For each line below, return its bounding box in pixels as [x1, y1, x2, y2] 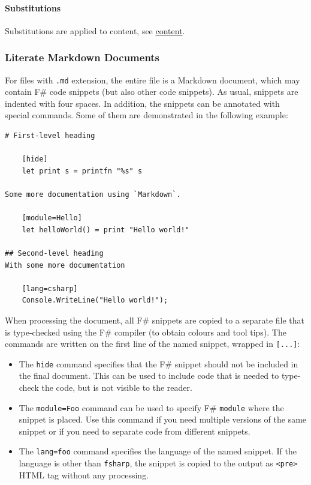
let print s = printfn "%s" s [22, 166, 143, 175]
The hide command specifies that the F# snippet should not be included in [19, 357, 298, 370]
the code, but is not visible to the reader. [41, 381, 192, 394]
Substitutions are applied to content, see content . [5, 24, 185, 37]
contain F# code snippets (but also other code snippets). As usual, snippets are [5, 85, 298, 98]
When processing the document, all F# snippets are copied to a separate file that [5, 313, 305, 326]
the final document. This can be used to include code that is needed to [19, 369, 279, 382]
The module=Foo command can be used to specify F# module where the [19, 401, 284, 414]
